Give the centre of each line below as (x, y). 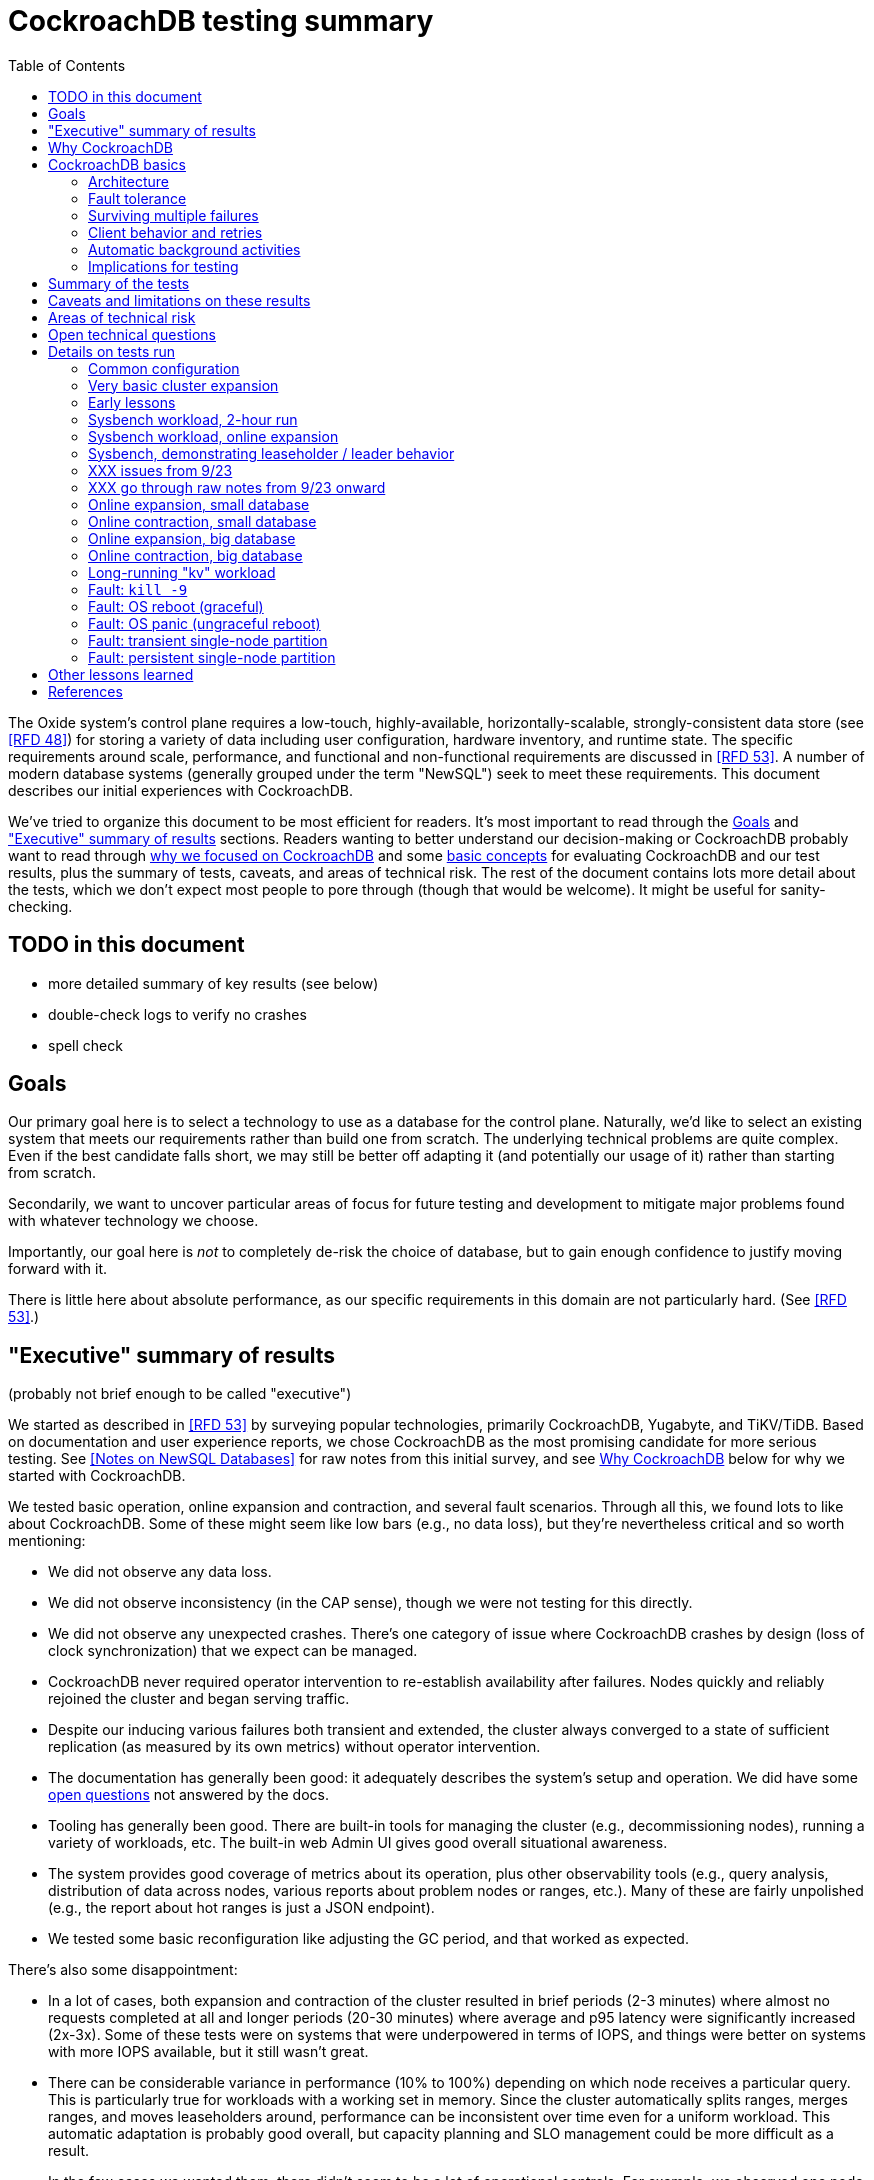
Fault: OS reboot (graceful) (176, 606)
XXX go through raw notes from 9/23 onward (237, 487)
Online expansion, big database (192, 538)
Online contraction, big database (195, 555)
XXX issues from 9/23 (160, 470)
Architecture (129, 181)
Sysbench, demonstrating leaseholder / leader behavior (271, 453)
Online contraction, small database (202, 521)
